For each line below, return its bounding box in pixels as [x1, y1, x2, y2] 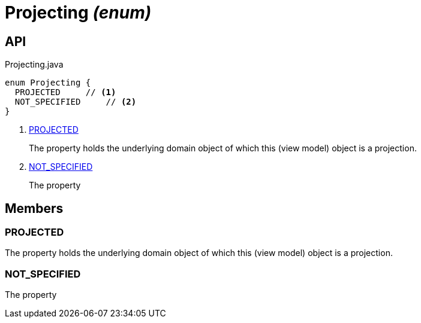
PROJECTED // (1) [14, 87, 116, 97]
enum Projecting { [5, 78, 91, 88]
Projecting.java [5, 59, 64, 70]
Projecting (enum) [5, 2, 152, 23]
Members [5, 200, 64, 216]
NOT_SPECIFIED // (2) [14, 97, 137, 107]
